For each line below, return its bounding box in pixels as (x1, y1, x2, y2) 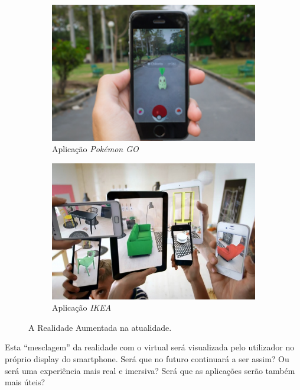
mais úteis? (5, 376, 45, 388)
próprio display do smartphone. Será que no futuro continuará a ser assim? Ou (5, 352, 289, 365)
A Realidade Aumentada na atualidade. (28, 321, 172, 333)
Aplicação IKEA (52, 301, 112, 314)
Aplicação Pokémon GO (52, 143, 139, 155)
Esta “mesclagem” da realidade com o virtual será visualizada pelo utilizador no (5, 341, 295, 353)
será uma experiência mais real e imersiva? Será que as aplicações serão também (5, 364, 295, 376)
